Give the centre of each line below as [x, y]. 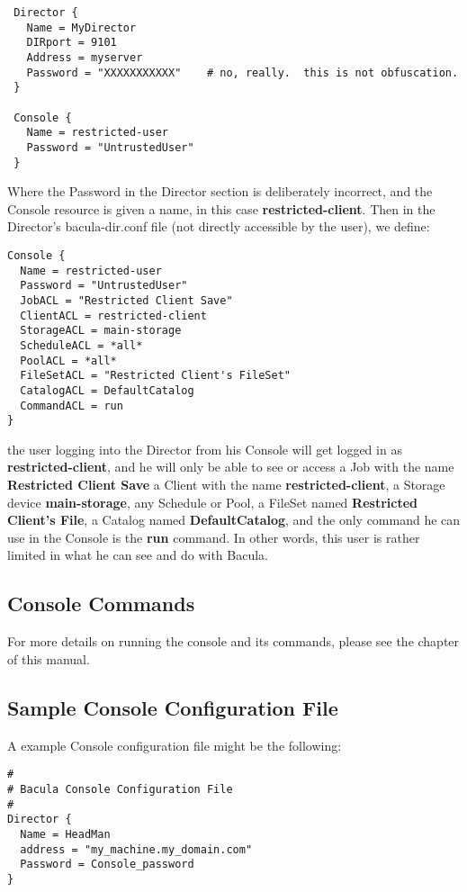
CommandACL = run [72, 405]
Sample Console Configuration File [173, 707]
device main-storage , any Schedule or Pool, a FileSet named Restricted [212, 502]
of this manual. [49, 658]
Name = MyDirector [81, 27]
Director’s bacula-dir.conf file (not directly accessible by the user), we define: [219, 226]
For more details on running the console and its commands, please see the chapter [233, 641]
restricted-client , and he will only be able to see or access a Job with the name [231, 467]
